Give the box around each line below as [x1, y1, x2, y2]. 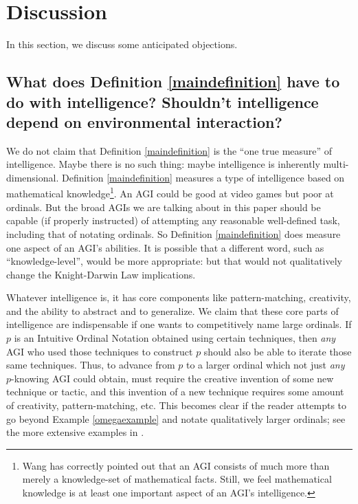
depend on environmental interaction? [6, 111, 282, 132]
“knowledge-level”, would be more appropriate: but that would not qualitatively [6, 254, 342, 268]
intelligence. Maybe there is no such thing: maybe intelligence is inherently [6, 157, 320, 171]
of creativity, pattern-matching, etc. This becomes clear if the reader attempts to [6, 398, 347, 413]
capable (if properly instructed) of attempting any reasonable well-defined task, [6, 213, 340, 228]
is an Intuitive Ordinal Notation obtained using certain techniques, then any [14, 331, 336, 345]
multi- [323, 157, 349, 171]
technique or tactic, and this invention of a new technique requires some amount [6, 384, 344, 399]
